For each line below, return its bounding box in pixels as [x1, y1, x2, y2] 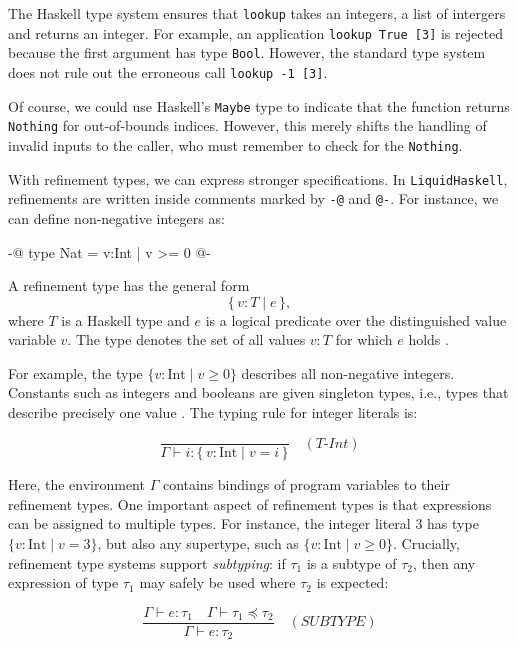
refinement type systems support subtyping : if [8, 552, 286, 573]
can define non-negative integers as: [8, 207, 225, 228]
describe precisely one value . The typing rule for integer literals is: [8, 402, 418, 423]
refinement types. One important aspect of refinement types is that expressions [8, 493, 492, 514]
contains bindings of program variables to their [162, 474, 450, 495]
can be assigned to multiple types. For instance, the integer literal [8, 513, 411, 534]
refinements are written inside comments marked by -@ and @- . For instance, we [8, 188, 499, 209]
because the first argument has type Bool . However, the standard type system [8, 42, 486, 63]
